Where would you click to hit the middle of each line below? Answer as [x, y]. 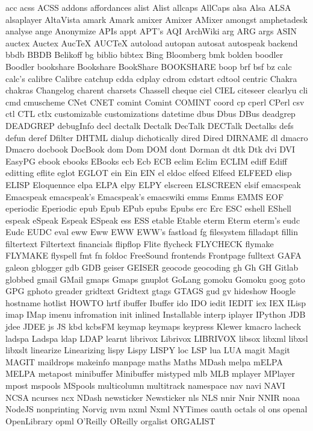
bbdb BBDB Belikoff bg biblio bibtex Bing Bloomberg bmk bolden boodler [144, 55]
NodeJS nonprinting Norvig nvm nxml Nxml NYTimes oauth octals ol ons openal [156, 409]
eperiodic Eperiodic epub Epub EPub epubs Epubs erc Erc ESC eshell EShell [148, 208]
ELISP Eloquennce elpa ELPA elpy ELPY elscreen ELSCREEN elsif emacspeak [153, 184]
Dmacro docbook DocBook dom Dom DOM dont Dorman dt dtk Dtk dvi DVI [150, 149]
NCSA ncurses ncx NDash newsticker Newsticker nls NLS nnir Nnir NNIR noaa [153, 397]
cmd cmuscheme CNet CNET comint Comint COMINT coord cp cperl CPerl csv [155, 102]
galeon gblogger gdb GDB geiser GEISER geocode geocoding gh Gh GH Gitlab [152, 267]
